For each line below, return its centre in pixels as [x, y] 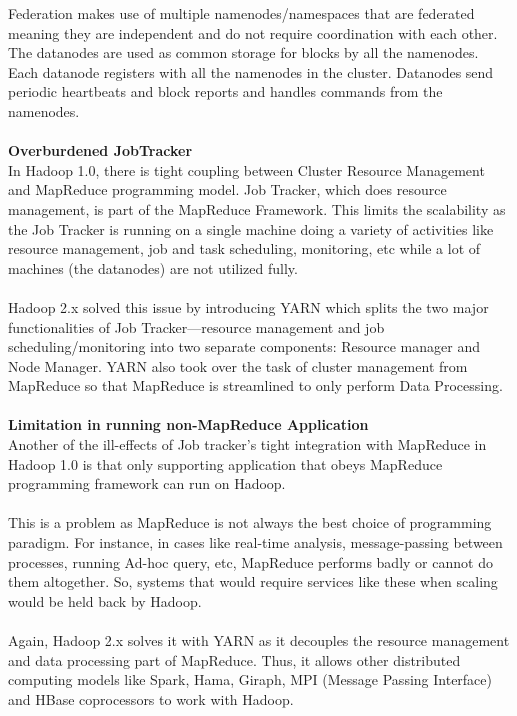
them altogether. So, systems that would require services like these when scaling [253, 581]
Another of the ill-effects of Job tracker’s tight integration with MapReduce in [247, 444]
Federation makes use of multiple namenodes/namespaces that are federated [241, 13]
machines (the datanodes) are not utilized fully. [153, 267]
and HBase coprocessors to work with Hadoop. [151, 698]
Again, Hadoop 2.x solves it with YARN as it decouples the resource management [259, 640]
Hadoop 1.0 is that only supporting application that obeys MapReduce [225, 463]
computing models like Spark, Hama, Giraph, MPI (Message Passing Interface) [250, 679]
